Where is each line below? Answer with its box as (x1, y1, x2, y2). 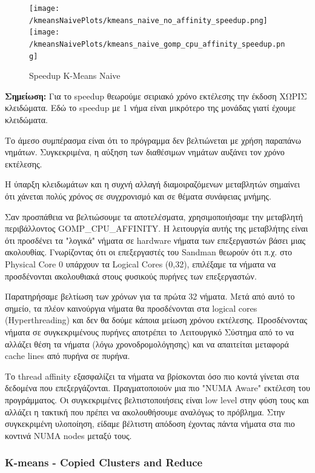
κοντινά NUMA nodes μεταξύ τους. (5, 429, 132, 441)
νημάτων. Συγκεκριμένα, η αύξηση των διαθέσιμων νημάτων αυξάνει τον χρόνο (5, 146, 285, 158)
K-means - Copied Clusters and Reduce (5, 455, 203, 470)
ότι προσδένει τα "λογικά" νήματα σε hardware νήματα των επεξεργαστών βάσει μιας (5, 233, 306, 246)
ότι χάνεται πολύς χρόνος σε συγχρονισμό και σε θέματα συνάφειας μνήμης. (5, 190, 271, 203)
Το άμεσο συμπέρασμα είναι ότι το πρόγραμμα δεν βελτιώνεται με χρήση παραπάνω (5, 133, 301, 146)
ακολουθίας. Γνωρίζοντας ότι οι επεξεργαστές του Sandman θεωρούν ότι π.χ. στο (5, 246, 293, 258)
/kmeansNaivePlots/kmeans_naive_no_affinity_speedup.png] (29, 16, 268, 25)
